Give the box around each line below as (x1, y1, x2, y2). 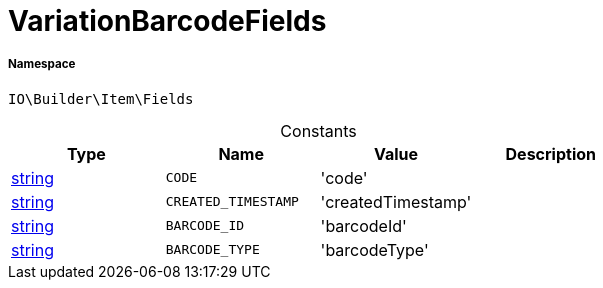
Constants (280, 120, 357, 141)
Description (505, 143, 596, 164)
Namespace (8, 57, 76, 72)
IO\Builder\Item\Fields (8, 90, 194, 107)
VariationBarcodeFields (8, 4, 327, 38)
